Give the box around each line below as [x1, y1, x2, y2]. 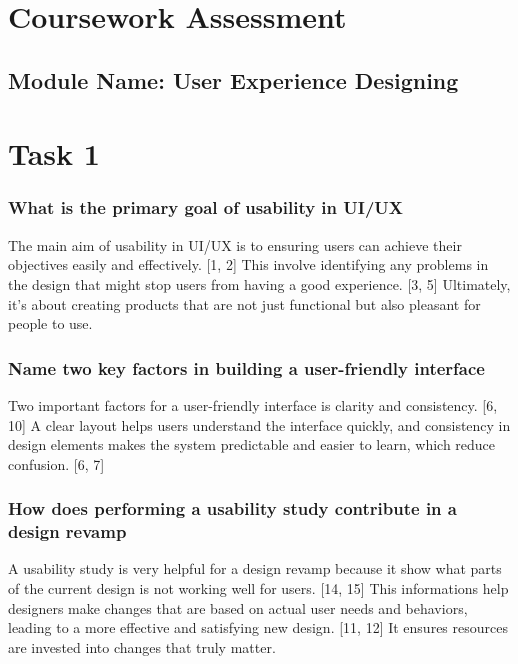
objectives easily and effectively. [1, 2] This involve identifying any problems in [8, 254, 489, 275]
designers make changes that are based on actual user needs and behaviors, [8, 597, 468, 618]
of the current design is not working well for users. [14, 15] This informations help [8, 578, 509, 599]
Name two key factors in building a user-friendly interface [8, 355, 485, 380]
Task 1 [8, 133, 100, 174]
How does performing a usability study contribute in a [8, 496, 457, 521]
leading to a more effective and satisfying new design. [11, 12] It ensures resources [8, 617, 508, 638]
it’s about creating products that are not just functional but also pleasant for [8, 293, 481, 314]
